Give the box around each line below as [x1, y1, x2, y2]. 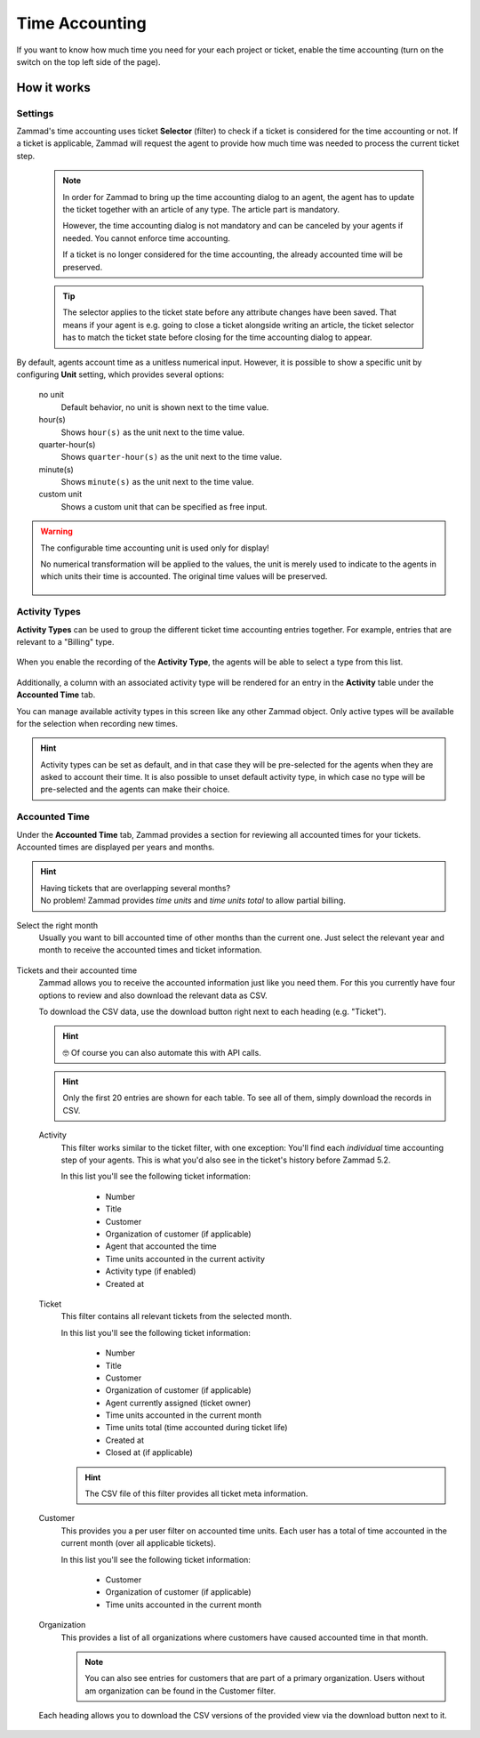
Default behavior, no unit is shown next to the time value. [60, 401, 269, 413]
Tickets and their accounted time [16, 965, 138, 976]
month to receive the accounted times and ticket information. [38, 945, 262, 955]
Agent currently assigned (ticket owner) [105, 1397, 252, 1408]
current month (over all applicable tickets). [60, 1538, 217, 1549]
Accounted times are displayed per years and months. [16, 841, 215, 852]
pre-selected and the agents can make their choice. [40, 784, 230, 795]
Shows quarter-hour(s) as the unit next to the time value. [60, 452, 283, 463]
